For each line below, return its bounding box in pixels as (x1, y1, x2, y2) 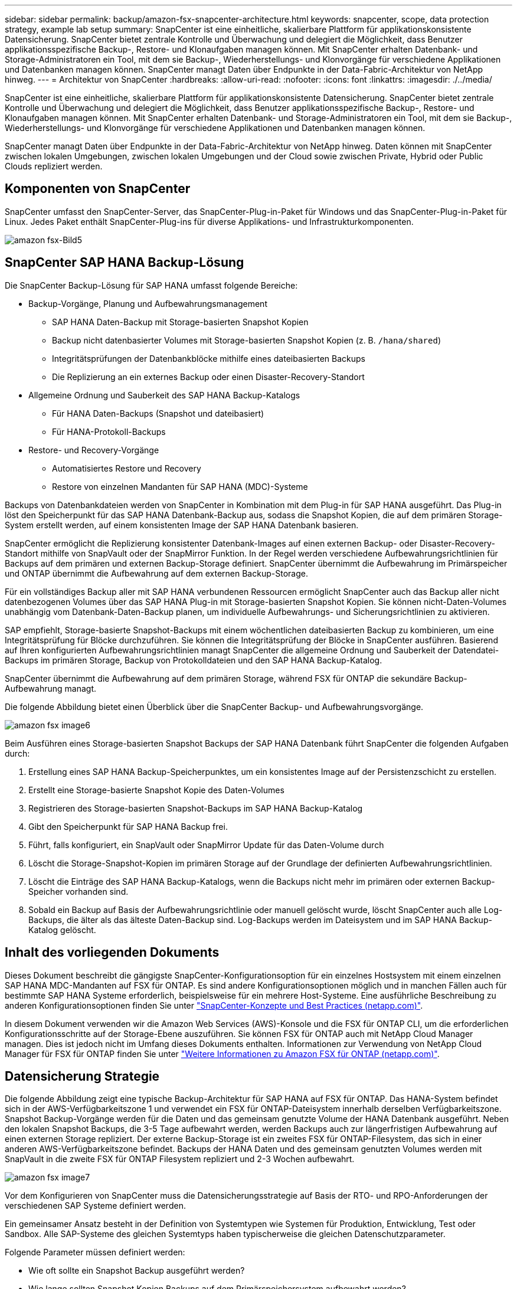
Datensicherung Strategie (5, 1068, 160, 1084)
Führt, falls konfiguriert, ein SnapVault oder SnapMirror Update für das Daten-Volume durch (28, 839, 384, 850)
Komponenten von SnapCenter (5, 181, 191, 197)
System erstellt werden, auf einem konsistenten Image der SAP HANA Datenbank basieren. (5, 519, 359, 530)
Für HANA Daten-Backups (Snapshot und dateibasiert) (52, 408, 264, 418)
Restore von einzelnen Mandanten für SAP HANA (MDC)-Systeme (52, 481, 308, 492)
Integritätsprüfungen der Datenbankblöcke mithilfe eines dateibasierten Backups (52, 353, 365, 364)
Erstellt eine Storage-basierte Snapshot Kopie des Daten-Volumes (28, 784, 284, 795)
